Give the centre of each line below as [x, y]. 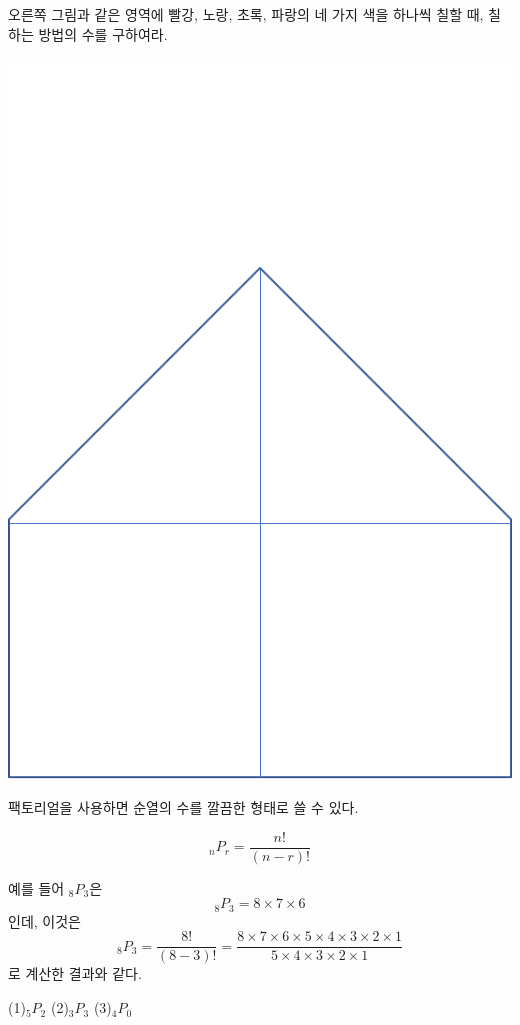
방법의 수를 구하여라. [103, 33]
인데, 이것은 [44, 920]
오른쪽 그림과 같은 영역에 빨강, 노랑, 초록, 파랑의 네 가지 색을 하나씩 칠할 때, [246, 14]
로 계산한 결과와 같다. [75, 973]
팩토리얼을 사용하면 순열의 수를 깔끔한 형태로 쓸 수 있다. [183, 807]
